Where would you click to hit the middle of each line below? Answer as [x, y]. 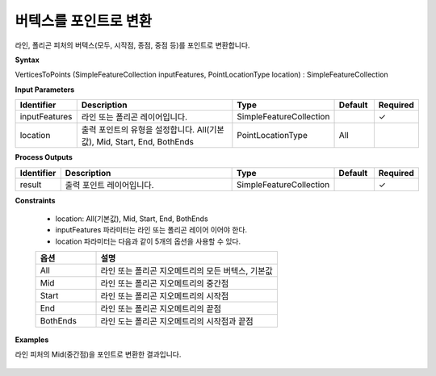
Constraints [35, 200]
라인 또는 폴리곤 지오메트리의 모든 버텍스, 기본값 [187, 271]
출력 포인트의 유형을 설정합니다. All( [145, 130]
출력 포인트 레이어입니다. [109, 185]
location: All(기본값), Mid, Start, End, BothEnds [132, 219]
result [31, 184]
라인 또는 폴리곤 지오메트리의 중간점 [165, 284]
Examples [32, 340]
